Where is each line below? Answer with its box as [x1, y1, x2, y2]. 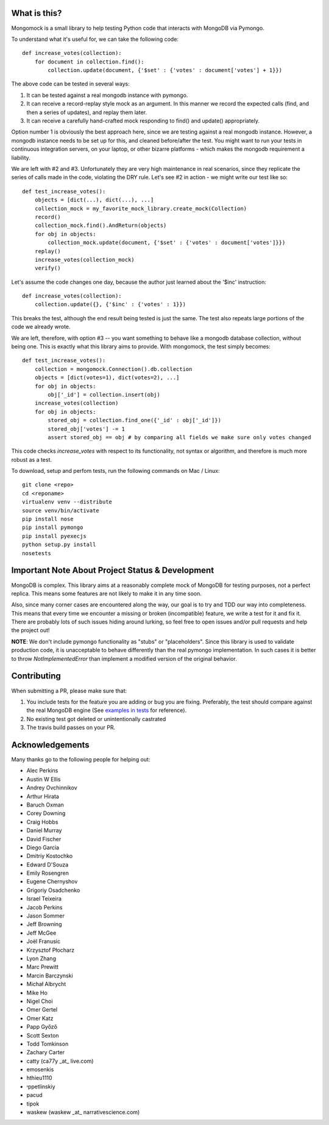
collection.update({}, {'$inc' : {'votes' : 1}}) [34, 301, 186, 308]
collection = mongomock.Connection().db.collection [34, 365, 193, 372]
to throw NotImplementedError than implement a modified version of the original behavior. [11, 655, 237, 662]
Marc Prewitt [26, 963, 59, 971]
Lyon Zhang [26, 955, 56, 962]
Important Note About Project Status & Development [11, 565, 214, 576]
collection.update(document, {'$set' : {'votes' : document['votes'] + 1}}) [48, 67, 283, 74]
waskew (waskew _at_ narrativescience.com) [26, 1109, 140, 1116]
